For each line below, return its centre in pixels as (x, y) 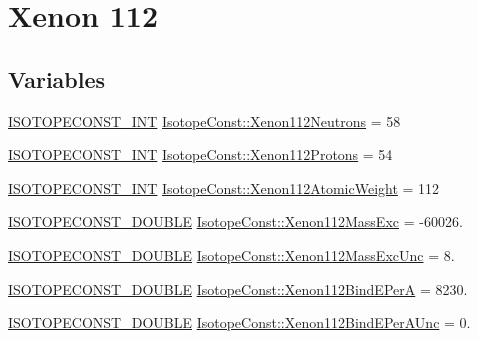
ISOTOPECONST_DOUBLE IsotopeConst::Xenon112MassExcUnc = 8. (231, 254)
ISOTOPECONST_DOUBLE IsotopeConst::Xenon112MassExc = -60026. (235, 221)
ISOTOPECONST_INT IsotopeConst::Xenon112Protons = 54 (200, 154)
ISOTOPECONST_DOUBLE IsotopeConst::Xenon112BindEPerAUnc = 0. (239, 322)
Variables (57, 78)
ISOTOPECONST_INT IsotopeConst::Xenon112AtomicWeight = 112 (224, 187)
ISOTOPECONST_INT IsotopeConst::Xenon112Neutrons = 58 (204, 120)
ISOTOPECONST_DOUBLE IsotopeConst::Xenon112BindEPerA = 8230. (238, 288)
